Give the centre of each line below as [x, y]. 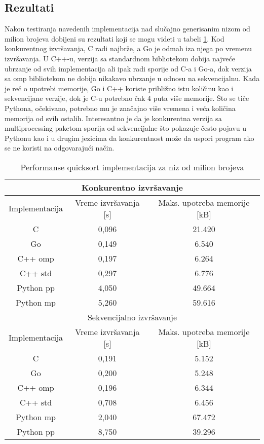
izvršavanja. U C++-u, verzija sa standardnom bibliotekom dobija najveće [120, 58]
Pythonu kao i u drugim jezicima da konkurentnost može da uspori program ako [129, 138]
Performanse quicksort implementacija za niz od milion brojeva [132, 167]
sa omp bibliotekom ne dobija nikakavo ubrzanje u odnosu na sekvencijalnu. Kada [132, 78]
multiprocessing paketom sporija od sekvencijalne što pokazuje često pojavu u [125, 128]
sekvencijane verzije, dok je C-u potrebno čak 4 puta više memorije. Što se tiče [127, 98]
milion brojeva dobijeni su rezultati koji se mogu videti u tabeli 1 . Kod [115, 38]
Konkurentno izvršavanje [132, 187]
